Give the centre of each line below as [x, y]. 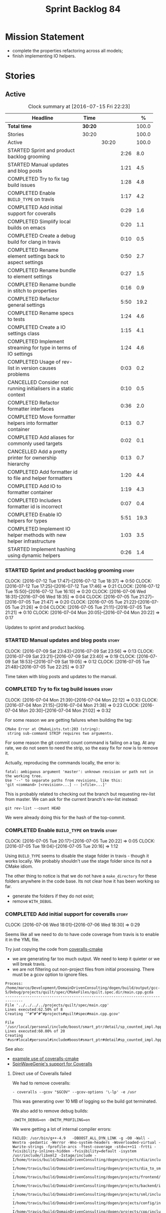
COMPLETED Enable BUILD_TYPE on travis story [61, 830]
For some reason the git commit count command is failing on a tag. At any [80, 743]
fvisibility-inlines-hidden [41, 1151]
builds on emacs [27, 228]
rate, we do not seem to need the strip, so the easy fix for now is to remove [82, 747]
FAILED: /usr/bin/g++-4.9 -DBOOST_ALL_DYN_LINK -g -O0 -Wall [79, 1138]
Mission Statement [45, 37]
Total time [20, 126]
